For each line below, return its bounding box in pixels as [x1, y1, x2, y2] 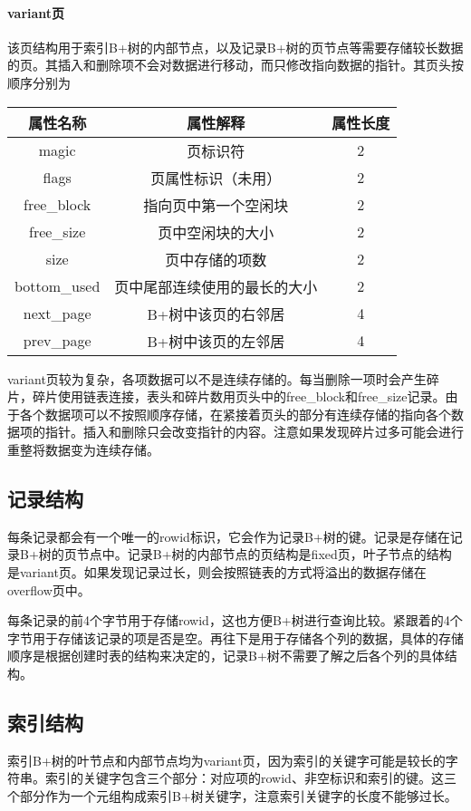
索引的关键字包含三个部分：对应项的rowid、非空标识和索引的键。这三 [44, 768, 457, 787]
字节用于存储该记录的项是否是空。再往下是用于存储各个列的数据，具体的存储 [7, 628, 464, 647]
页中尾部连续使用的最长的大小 [114, 275, 318, 297]
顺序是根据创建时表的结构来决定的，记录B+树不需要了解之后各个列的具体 [7, 646, 445, 665]
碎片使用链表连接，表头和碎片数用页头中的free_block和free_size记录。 [32, 387, 446, 406]
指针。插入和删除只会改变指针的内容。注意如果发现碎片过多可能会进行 [44, 422, 464, 441]
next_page [23, 303, 91, 324]
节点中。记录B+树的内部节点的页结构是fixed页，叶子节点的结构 [76, 545, 452, 564]
